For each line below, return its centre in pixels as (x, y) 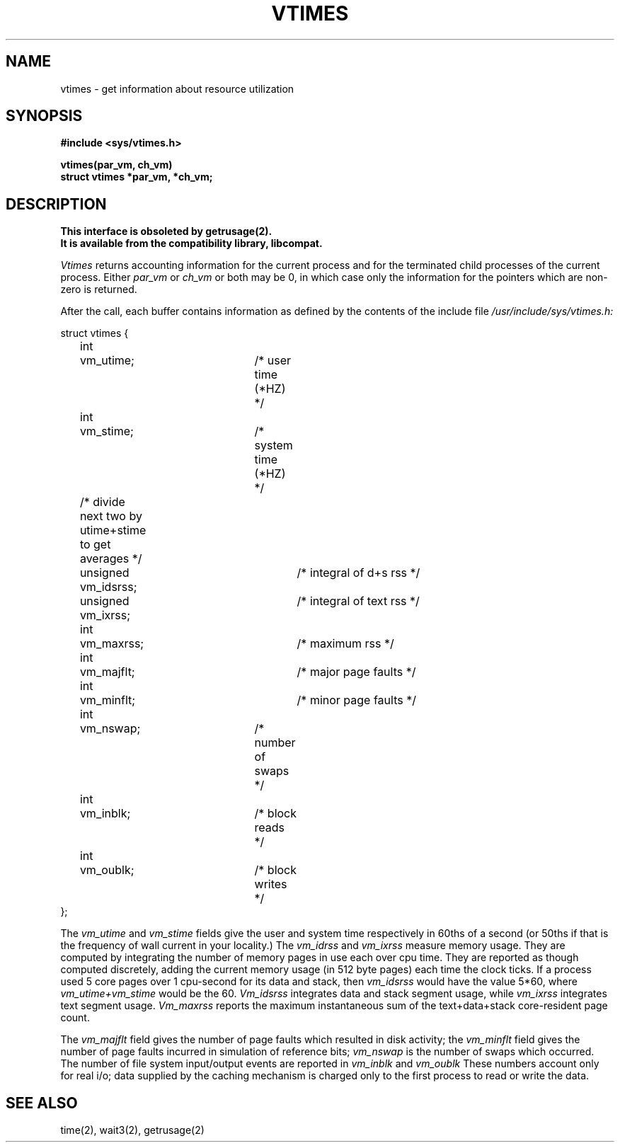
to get (95, 545)
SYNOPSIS (44, 116)
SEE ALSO (42, 1103)
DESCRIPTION (56, 204)
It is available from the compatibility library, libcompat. (191, 243)
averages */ (111, 559)
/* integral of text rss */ (358, 601)
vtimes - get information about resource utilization (177, 88)
